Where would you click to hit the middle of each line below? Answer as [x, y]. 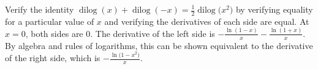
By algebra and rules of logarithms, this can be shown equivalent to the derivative [159, 45]
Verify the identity [40, 9]
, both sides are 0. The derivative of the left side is [120, 33]
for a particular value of [50, 21]
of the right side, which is [53, 58]
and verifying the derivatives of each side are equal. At [207, 21]
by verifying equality [274, 9]
